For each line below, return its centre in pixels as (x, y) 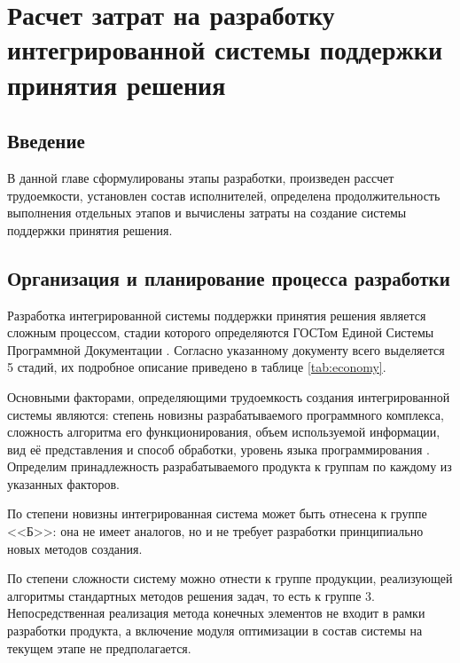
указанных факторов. (63, 483)
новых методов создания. (75, 548)
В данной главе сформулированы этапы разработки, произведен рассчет (201, 177)
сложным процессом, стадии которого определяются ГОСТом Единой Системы (221, 332)
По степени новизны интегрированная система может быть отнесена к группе (217, 513)
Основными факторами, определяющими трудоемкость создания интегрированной (229, 396)
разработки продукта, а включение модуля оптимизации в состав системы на (215, 631)
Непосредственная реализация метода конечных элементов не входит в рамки (216, 613)
